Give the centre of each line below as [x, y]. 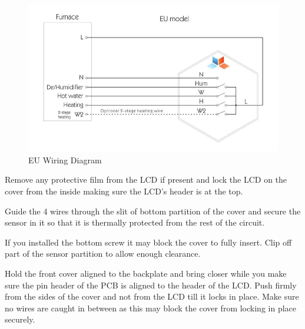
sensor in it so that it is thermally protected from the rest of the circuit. [135, 222]
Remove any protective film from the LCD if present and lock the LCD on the [146, 179]
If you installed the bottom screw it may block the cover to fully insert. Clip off [148, 242]
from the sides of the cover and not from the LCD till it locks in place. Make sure [152, 296]
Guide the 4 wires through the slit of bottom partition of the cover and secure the [153, 211]
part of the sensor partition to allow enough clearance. [103, 254]
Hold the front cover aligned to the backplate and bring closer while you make [146, 273]
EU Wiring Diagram [65, 160]
